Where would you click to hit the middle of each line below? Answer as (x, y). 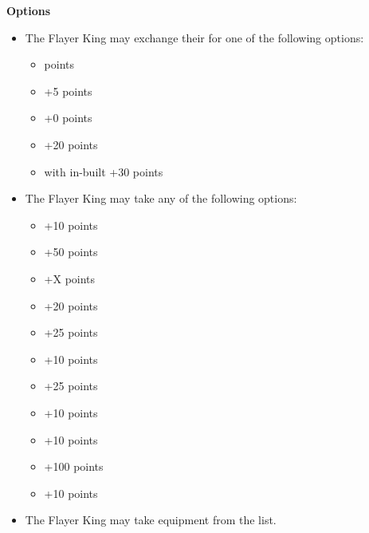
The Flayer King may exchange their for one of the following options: (194, 37)
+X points (70, 278)
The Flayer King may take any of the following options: (161, 198)
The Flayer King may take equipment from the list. (151, 520)
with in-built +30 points (104, 171)
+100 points (74, 466)
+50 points (71, 252)
